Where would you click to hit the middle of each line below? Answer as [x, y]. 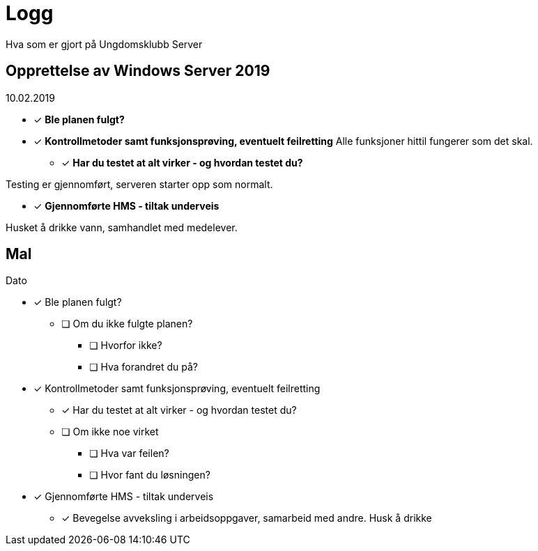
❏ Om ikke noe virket [110, 432]
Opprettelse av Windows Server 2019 [138, 71]
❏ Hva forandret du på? [144, 367]
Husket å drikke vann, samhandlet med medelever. [122, 227]
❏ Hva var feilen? [129, 453]
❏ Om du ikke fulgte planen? [127, 324]
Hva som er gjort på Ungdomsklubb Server [104, 44]
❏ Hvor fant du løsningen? [150, 475]
